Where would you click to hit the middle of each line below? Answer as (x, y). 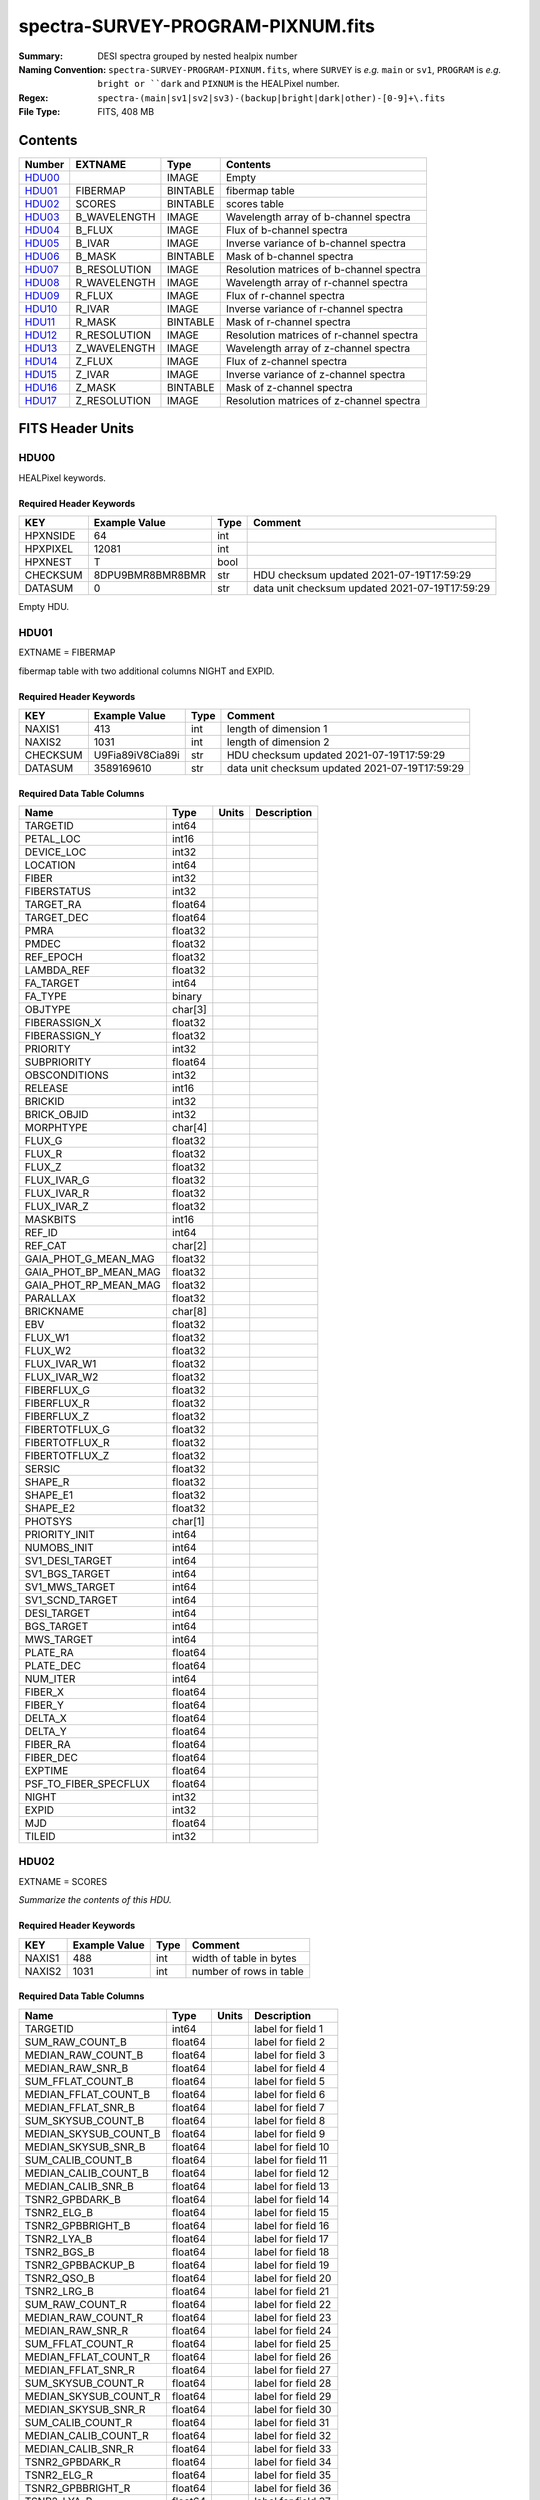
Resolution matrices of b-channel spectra (323, 270)
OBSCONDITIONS (66, 1075)
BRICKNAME (54, 1312)
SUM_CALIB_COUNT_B (78, 2160)
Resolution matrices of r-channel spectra (322, 335)
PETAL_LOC (52, 839)
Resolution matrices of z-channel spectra (323, 401)
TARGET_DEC (56, 918)
